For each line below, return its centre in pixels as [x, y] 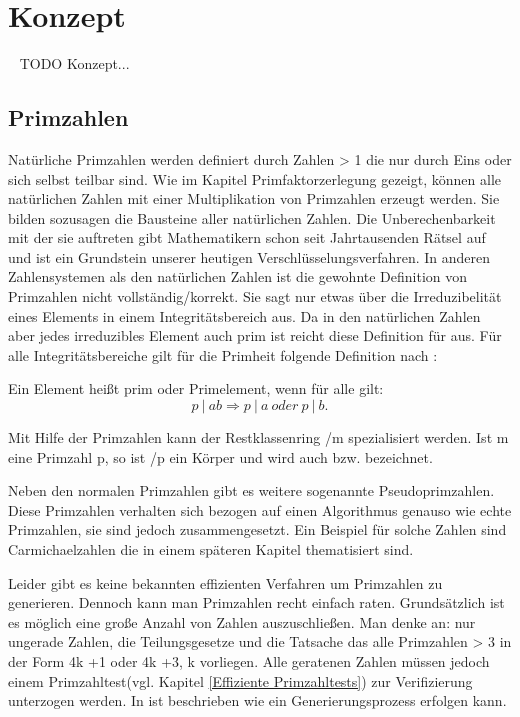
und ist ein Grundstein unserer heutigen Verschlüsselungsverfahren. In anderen [249, 256]
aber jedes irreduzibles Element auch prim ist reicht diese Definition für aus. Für [255, 335]
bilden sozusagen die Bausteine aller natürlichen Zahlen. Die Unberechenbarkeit [252, 217]
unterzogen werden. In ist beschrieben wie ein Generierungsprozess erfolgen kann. [257, 700]
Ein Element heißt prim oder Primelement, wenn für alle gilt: [196, 388]
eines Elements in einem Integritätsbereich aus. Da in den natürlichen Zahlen [244, 315]
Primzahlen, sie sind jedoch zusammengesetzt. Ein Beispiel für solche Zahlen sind [257, 529]
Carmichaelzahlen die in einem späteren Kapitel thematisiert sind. [211, 549]
